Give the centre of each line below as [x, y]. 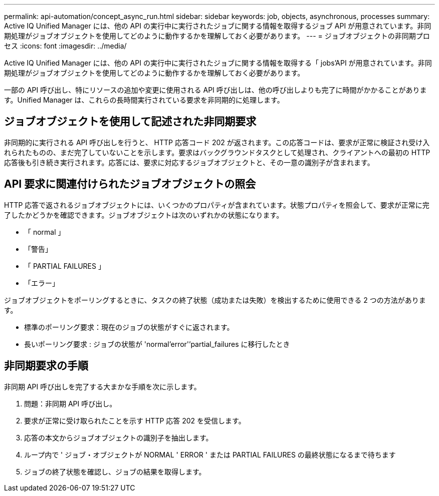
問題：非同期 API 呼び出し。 [70, 403]
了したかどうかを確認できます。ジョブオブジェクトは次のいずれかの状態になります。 [144, 215]
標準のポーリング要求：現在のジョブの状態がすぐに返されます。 [129, 327]
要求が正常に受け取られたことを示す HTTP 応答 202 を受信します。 [135, 420]
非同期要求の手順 [46, 366]
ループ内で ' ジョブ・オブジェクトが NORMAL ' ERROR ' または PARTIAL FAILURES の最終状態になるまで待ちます [210, 454]
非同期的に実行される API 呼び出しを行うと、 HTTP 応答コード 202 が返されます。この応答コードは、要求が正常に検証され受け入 [217, 142]
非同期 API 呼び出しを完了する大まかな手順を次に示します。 [102, 386]
